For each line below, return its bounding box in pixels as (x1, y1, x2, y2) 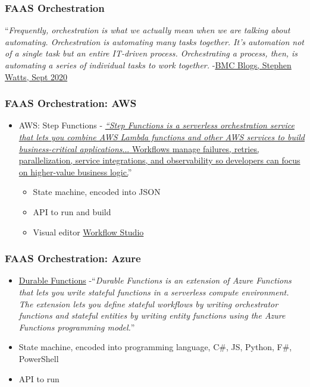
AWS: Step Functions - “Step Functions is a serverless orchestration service (18, 119, 295, 131)
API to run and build (33, 205, 111, 218)
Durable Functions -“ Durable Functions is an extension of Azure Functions (18, 274, 292, 287)
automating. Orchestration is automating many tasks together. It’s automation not (5, 35, 304, 48)
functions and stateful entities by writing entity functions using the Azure (18, 309, 286, 322)
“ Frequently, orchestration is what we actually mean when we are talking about (5, 24, 290, 36)
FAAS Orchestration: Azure (5, 251, 141, 266)
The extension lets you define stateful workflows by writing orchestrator (18, 297, 278, 310)
